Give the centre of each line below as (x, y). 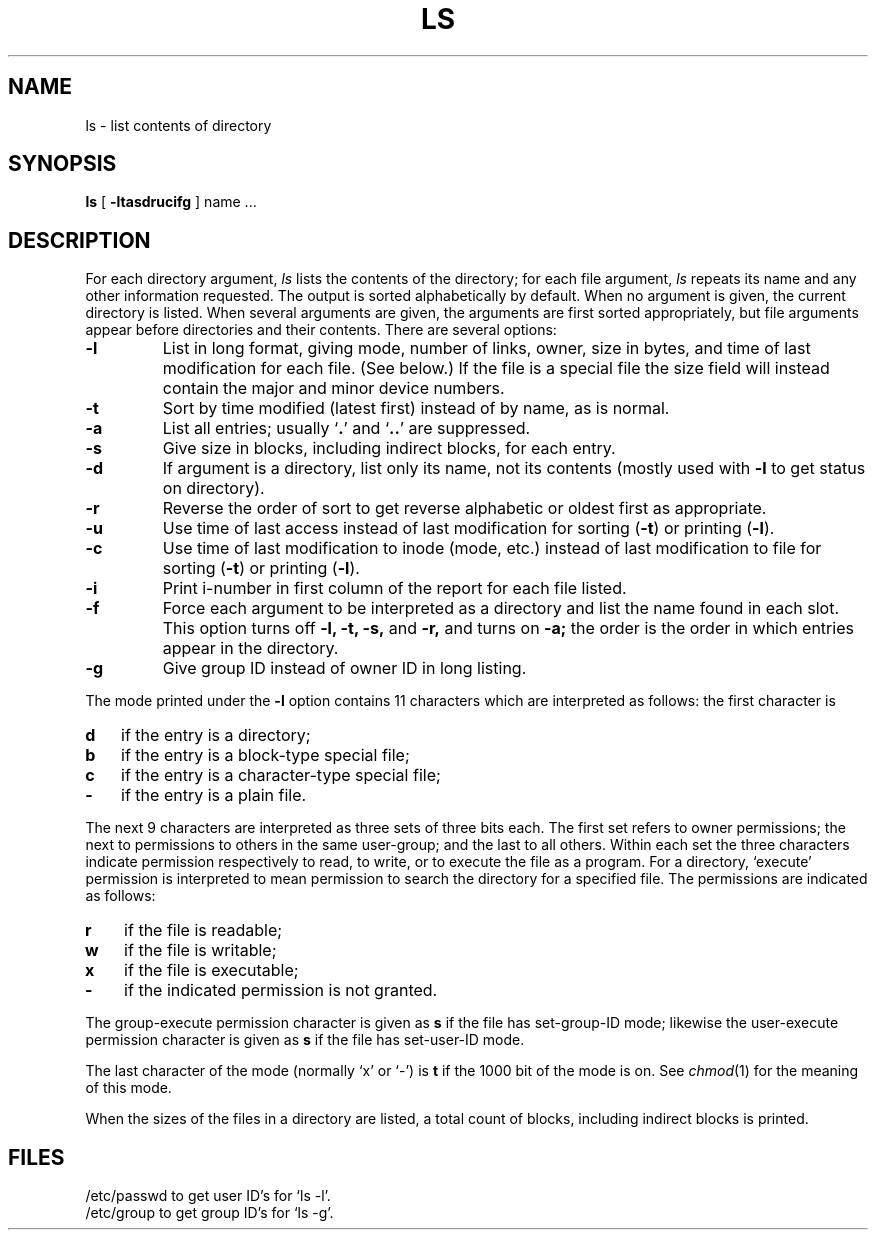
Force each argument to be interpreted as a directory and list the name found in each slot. (501, 608)
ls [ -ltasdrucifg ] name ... (171, 202)
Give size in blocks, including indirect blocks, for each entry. (389, 448)
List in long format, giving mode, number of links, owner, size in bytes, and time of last (486, 348)
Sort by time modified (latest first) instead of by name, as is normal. (416, 408)
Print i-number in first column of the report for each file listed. (394, 588)
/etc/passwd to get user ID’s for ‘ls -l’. (208, 1196)
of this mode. (128, 1088)
